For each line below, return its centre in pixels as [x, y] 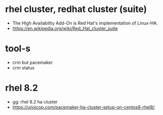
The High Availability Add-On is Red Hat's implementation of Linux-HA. [85, 23]
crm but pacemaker [33, 62]
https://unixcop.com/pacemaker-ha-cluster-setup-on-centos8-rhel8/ [83, 107]
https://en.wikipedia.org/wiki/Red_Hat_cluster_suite [65, 28]
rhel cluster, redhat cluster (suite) [76, 9]
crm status [23, 67]
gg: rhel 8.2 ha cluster [35, 101]
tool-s [18, 49]
